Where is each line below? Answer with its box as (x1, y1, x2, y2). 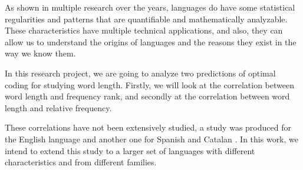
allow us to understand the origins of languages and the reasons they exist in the (5, 35, 297, 48)
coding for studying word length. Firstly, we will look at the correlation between (5, 78, 294, 91)
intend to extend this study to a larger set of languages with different (5, 144, 255, 156)
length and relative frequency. (5, 101, 112, 114)
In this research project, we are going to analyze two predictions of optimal (5, 66, 276, 79)
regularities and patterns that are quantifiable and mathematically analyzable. (5, 12, 288, 25)
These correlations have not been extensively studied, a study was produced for (5, 121, 291, 134)
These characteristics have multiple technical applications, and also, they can (5, 24, 283, 36)
